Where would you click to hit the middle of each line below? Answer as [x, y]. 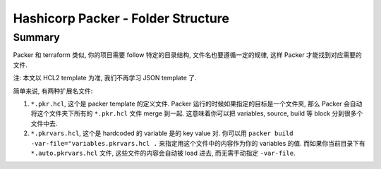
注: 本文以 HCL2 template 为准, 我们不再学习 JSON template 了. [105, 78]
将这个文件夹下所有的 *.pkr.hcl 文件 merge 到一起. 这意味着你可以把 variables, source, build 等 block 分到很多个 [197, 113]
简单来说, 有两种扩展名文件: [53, 91]
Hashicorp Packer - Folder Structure [121, 18]
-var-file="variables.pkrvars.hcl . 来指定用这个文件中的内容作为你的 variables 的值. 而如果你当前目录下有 [198, 143]
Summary [36, 37]
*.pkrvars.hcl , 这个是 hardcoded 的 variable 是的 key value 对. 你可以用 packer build [162, 133]
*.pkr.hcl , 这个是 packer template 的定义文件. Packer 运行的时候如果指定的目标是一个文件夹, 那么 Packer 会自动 [196, 104]
